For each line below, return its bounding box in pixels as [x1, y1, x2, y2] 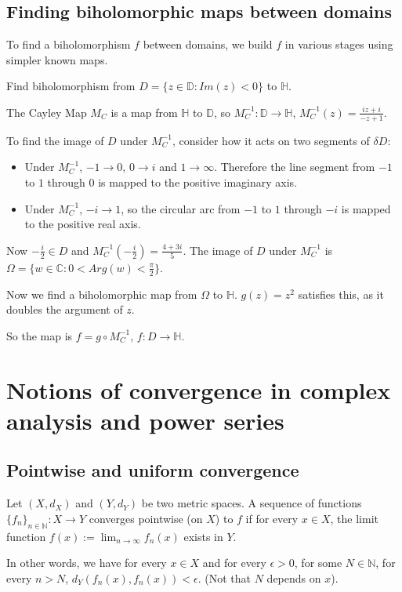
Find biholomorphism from [6, 78, 136, 94]
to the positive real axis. [24, 216, 141, 232]
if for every [245, 510, 299, 526]
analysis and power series [6, 404, 284, 436]
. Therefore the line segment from [214, 158, 375, 175]
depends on [266, 569, 321, 586]
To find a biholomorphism [6, 36, 131, 53]
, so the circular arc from [121, 200, 241, 216]
